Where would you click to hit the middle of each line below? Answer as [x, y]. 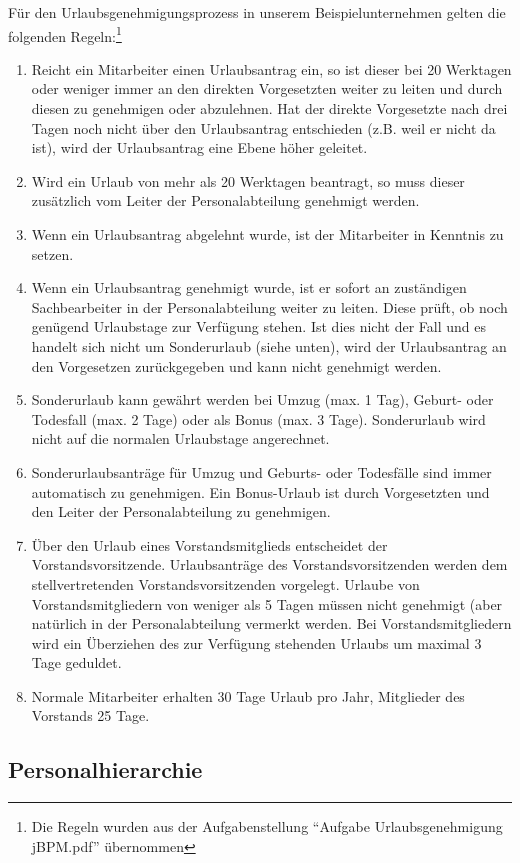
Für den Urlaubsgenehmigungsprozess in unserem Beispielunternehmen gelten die [257, 12]
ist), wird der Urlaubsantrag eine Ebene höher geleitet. [199, 147]
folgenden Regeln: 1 [65, 34]
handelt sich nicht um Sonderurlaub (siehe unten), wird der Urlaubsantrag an [269, 345]
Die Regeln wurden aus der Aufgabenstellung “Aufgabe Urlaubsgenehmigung [267, 826]
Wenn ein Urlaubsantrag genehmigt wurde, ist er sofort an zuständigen [249, 287]
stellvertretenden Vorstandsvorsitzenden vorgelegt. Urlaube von [225, 583]
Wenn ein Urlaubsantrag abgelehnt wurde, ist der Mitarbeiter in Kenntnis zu [267, 234]
